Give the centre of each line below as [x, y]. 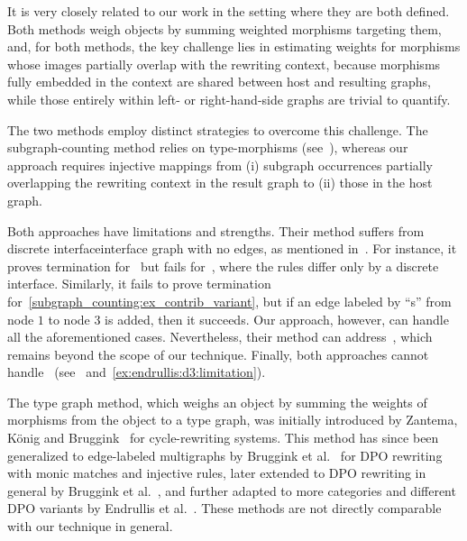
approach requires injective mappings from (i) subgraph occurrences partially [220, 165]
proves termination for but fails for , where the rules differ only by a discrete [223, 266]
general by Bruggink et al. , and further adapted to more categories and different [232, 490]
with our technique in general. [90, 526]
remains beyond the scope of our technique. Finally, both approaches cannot [218, 354]
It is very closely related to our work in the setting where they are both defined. [229, 11]
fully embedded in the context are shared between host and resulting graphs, [219, 82]
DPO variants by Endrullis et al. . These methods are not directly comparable [224, 508]
